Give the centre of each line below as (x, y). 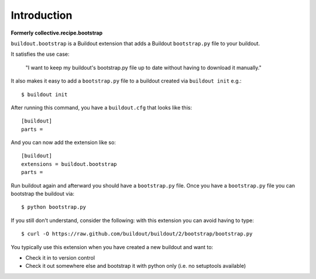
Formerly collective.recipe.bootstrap (57, 33)
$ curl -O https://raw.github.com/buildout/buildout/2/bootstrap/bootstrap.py (137, 234)
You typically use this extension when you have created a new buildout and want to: (112, 247)
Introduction (42, 15)
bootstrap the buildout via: (42, 194)
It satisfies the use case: (40, 54)
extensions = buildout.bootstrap (69, 164)
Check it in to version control (60, 257)
